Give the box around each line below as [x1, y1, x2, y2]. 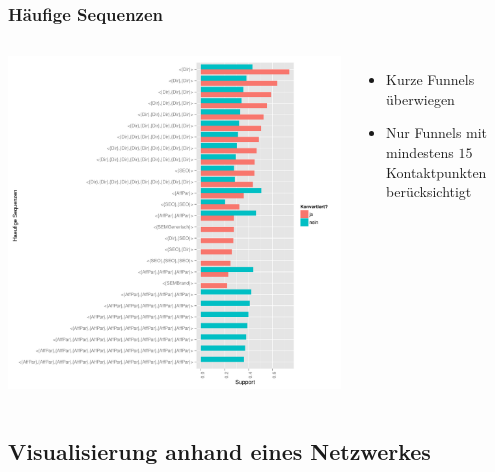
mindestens [386, 142, 454, 162]
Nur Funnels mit [386, 122, 488, 143]
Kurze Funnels [386, 69, 475, 90]
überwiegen [386, 88, 455, 109]
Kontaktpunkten [386, 161, 487, 182]
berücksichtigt [386, 181, 472, 202]
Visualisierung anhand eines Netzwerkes [8, 436, 431, 467]
